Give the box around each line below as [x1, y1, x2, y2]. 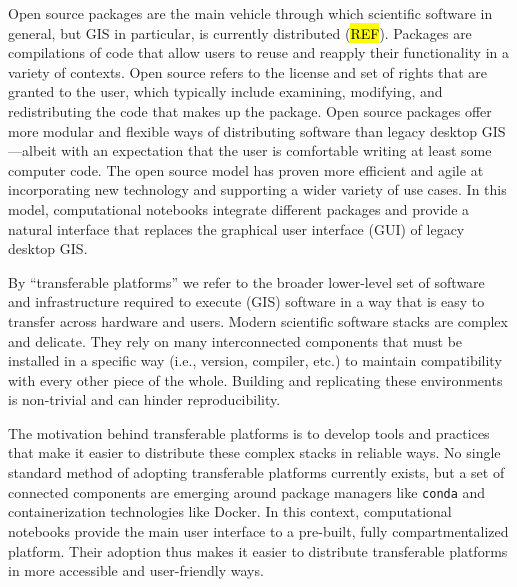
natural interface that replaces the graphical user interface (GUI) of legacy [8, 218, 465, 239]
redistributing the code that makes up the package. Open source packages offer [8, 100, 492, 121]
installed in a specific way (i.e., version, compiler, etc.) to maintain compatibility [8, 350, 502, 371]
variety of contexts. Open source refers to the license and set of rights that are [8, 61, 487, 82]
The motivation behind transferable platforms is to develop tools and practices [8, 422, 490, 443]
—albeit [8, 140, 57, 161]
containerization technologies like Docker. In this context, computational [8, 501, 452, 522]
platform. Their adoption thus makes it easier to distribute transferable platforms [8, 540, 508, 561]
